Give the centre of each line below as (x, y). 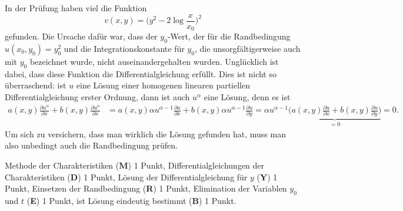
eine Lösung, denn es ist (247, 96)
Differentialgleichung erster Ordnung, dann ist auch (97, 96)
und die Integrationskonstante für (124, 48)
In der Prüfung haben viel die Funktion (76, 8)
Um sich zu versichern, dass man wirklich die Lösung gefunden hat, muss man (145, 133)
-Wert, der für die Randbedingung (229, 36)
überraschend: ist (36, 85)
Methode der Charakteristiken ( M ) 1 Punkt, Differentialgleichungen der (135, 165)
